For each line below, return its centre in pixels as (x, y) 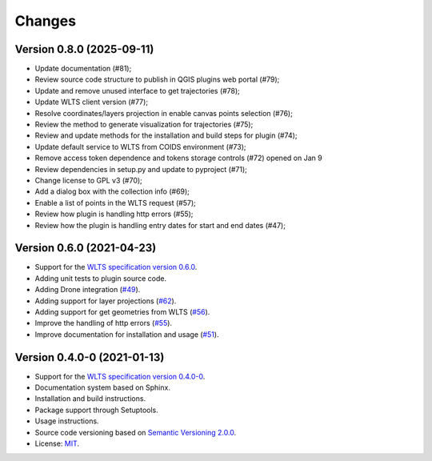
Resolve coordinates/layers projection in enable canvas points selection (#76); (164, 113)
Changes (45, 21)
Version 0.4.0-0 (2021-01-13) (90, 357)
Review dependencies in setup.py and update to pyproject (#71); (141, 169)
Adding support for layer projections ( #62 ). (106, 301)
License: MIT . (57, 443)
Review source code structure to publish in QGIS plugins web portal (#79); (157, 79)
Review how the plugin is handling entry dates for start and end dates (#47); (160, 225)
